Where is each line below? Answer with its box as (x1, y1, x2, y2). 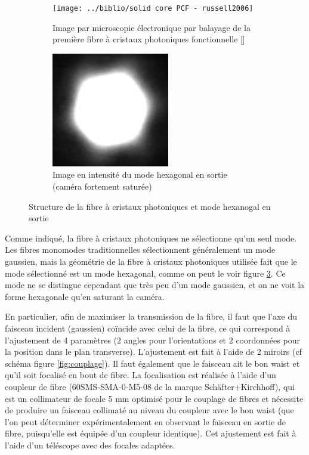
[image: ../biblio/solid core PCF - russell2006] (52, 4, 254, 13)
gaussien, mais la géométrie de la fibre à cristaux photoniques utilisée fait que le (5, 255, 297, 267)
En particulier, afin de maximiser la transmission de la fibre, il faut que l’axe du (5, 310, 297, 323)
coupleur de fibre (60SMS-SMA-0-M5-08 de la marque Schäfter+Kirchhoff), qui (5, 380, 295, 392)
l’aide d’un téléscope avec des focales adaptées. (5, 438, 175, 451)
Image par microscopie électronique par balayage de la (52, 21, 251, 33)
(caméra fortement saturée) (52, 180, 152, 192)
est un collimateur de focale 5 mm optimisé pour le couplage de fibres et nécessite (5, 392, 304, 404)
